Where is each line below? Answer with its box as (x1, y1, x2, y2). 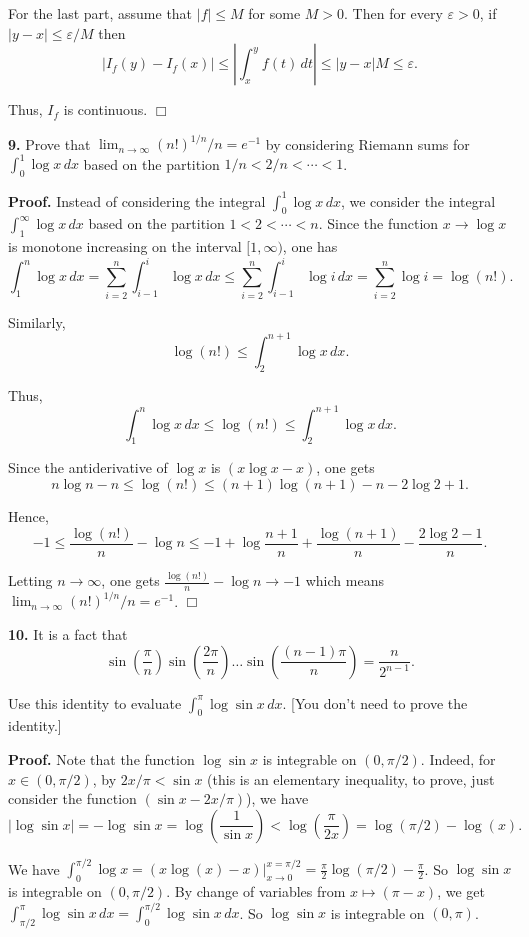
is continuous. (63, 99, 148, 120)
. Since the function (318, 213, 439, 234)
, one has (282, 236, 338, 257)
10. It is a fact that (8, 623, 128, 644)
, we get (437, 881, 485, 902)
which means (305, 570, 384, 591)
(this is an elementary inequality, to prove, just (207, 768, 495, 789)
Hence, (8, 506, 49, 527)
